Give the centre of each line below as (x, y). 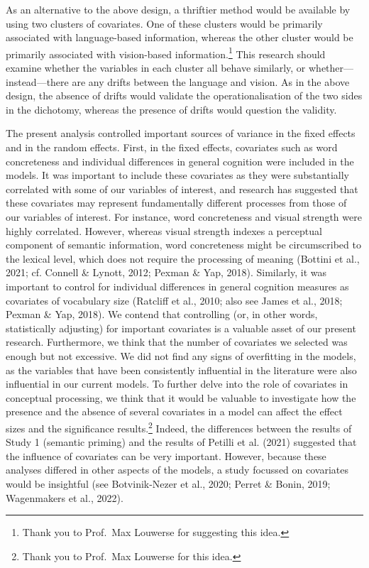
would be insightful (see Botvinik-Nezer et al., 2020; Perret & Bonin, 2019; (168, 483)
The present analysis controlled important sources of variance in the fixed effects (181, 133)
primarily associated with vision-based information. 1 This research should (166, 53)
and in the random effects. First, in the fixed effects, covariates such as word (172, 147)
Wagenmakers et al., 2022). (65, 497)
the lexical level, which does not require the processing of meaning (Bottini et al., (183, 258)
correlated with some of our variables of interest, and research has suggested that (182, 189)
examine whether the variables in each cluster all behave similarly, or (156, 68)
